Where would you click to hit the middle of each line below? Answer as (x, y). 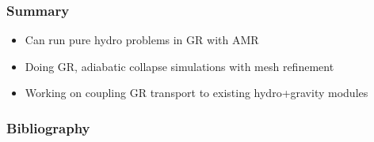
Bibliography (48, 127)
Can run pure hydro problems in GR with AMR (142, 40)
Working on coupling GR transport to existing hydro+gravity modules (197, 93)
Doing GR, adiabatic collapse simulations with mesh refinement (179, 66)
